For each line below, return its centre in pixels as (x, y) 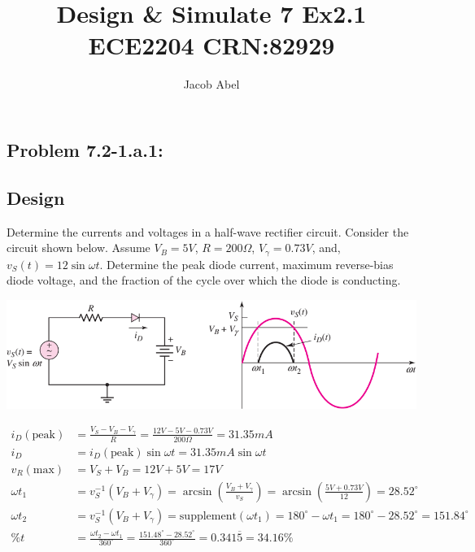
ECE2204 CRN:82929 (211, 45)
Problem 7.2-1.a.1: (85, 149)
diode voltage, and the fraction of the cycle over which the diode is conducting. (204, 280)
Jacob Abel (211, 84)
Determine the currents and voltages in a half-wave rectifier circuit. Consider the (208, 231)
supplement (208, 516)
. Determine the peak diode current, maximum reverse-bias (246, 264)
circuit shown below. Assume (78, 248)
